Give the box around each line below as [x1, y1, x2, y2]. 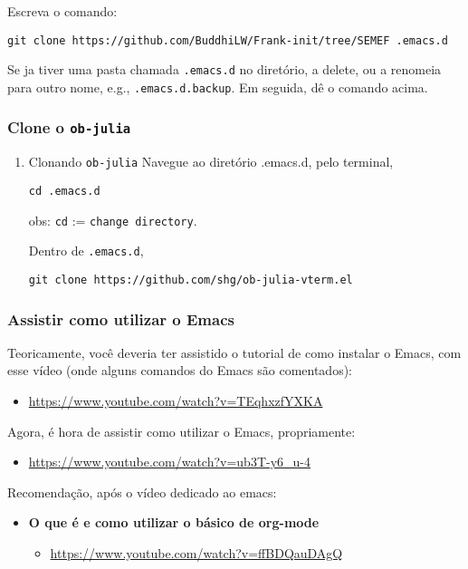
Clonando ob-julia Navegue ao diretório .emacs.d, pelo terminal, [28, 152, 394, 171]
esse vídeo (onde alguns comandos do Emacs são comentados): [7, 361, 353, 380]
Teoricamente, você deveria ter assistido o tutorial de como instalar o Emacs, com [7, 342, 462, 362]
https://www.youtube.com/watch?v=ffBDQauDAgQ [50, 544, 343, 562]
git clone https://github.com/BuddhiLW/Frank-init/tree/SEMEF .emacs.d [7, 34, 448, 47]
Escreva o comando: [7, 2, 118, 20]
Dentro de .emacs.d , [28, 241, 144, 260]
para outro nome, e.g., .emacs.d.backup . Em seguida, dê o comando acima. [7, 77, 428, 96]
